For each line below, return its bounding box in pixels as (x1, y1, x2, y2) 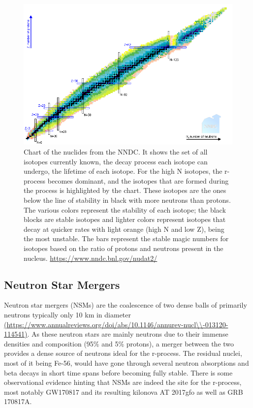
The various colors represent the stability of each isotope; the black (24, 204, 226, 215)
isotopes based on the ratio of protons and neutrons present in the (24, 243, 223, 253)
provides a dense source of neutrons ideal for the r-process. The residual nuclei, (4, 348, 242, 358)
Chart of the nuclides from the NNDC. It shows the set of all (24, 147, 208, 157)
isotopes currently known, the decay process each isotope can (24, 156, 208, 166)
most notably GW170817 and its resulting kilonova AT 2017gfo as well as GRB (4, 386, 243, 397)
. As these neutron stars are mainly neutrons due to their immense (27, 329, 228, 339)
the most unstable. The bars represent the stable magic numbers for (24, 233, 229, 244)
